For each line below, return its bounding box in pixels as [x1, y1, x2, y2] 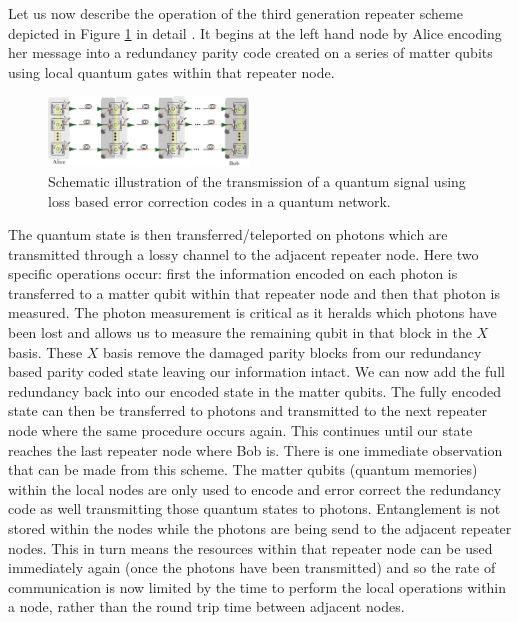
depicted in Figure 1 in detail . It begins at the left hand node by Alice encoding [8, 22, 502, 43]
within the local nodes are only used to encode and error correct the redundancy [8, 478, 502, 499]
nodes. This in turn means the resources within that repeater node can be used [8, 537, 493, 558]
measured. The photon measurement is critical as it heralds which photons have [8, 302, 497, 323]
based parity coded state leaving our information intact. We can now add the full [8, 361, 505, 382]
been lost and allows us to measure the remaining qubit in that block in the [8, 322, 472, 343]
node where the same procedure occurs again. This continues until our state [8, 420, 473, 441]
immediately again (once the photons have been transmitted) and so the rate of [8, 557, 496, 578]
